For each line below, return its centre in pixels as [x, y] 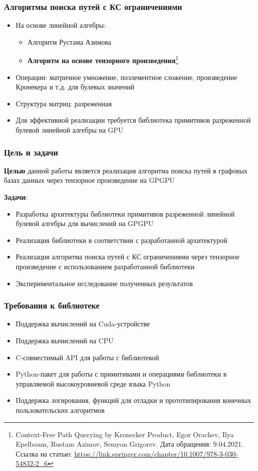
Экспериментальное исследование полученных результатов [104, 283]
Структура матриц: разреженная [64, 103]
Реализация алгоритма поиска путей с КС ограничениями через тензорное [128, 257]
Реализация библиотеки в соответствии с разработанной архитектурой [121, 240]
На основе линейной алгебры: [61, 25]
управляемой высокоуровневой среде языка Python [93, 383]
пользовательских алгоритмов [60, 410]
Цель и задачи [31, 152]
